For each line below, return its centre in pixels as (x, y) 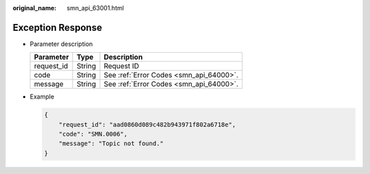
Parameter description (61, 44)
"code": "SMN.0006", (93, 134)
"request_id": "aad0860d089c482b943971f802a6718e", (147, 124)
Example (42, 97)
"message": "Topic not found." (111, 144)
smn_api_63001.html (96, 8)
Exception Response (58, 27)
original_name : (35, 8)
